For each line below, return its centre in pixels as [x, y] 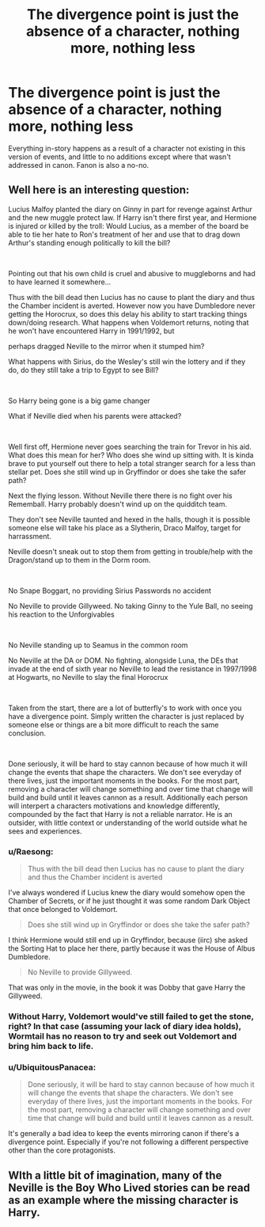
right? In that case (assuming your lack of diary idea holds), [125, 1026]
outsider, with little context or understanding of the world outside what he [128, 822]
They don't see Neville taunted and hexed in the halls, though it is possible [129, 519]
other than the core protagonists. [62, 1150]
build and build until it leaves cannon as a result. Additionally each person [128, 797]
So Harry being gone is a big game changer [79, 401]
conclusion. [27, 733]
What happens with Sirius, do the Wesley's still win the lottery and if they [127, 361]
